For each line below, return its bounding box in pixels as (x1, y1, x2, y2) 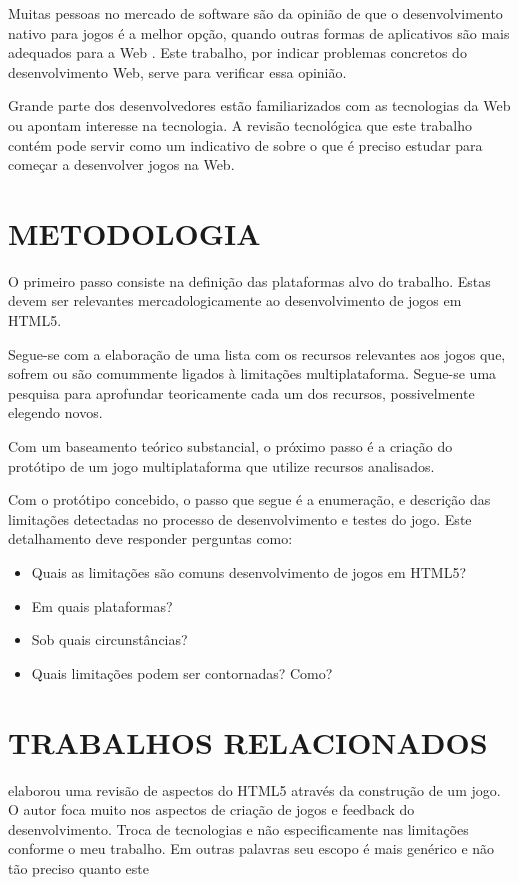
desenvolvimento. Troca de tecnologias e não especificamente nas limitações (8, 818, 469, 839)
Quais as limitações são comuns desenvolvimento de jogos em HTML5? (31, 562, 467, 582)
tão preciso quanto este (8, 857, 149, 878)
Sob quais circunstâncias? (31, 629, 188, 650)
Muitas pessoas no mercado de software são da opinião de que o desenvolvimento (8, 3, 503, 23)
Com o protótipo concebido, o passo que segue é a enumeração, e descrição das (8, 489, 491, 510)
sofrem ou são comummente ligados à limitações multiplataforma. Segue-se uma (8, 363, 497, 384)
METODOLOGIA (8, 212, 261, 253)
